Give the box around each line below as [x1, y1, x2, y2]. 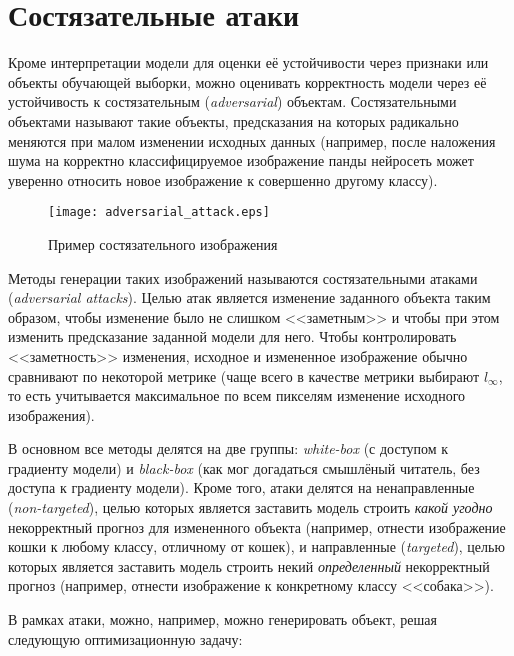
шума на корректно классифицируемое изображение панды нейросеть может [8, 150, 474, 171]
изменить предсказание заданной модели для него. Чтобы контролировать [8, 326, 457, 347]
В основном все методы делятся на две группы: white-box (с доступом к [8, 438, 449, 459]
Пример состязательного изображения [48, 233, 278, 254]
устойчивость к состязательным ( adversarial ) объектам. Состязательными [8, 91, 457, 112]
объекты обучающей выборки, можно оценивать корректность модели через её [8, 71, 487, 92]
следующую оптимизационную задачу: [8, 628, 243, 649]
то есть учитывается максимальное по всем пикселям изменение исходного [8, 385, 466, 406]
